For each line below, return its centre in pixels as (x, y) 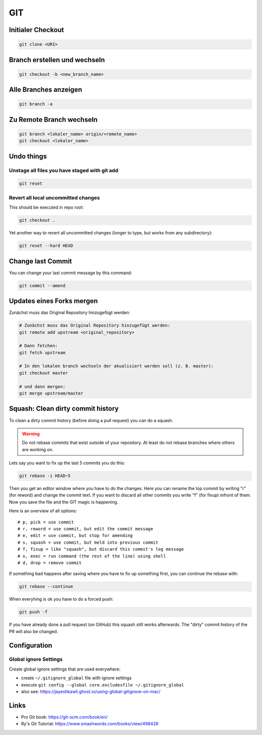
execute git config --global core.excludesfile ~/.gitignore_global (103, 685)
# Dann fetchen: (39, 346)
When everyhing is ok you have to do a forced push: (61, 599)
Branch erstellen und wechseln (57, 60)
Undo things (28, 156)
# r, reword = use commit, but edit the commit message (85, 529)
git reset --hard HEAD (46, 246)
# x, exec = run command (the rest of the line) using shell (92, 556)
